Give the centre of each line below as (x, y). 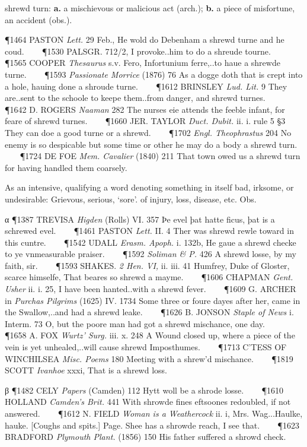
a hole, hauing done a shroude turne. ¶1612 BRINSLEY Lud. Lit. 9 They (146, 86)
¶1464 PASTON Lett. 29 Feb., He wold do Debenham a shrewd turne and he (145, 39)
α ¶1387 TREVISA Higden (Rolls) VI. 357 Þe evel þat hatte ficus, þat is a (140, 219)
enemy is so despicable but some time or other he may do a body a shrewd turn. (151, 144)
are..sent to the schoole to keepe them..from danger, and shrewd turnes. (135, 98)
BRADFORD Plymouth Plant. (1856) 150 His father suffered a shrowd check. (145, 437)
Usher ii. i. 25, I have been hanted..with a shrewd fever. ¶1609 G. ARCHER (151, 289)
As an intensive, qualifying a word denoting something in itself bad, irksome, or (149, 187)
